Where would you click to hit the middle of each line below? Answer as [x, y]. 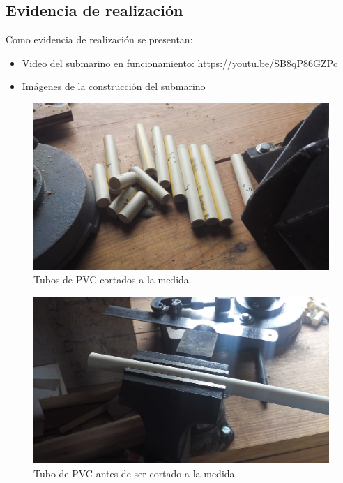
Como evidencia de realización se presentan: [99, 39]
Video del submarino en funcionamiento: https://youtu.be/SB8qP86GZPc [180, 62]
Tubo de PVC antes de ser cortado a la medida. [136, 473]
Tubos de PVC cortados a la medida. [113, 280]
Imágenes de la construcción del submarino [114, 86]
